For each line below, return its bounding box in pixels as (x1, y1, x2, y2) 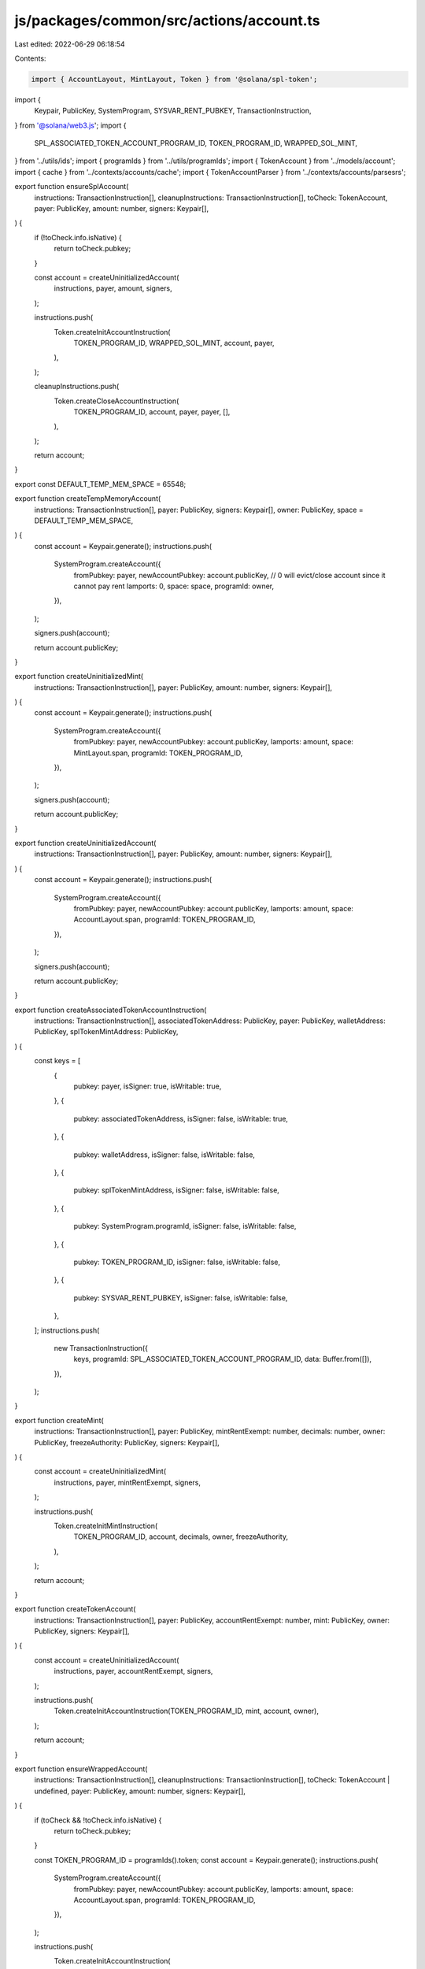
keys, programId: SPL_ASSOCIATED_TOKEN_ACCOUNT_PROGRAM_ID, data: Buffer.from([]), (73, 1355, 372, 1364)
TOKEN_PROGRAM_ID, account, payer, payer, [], (73, 406, 231, 417)
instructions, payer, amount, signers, (54, 284, 172, 293)
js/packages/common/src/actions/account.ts (14, 12, 320, 29)
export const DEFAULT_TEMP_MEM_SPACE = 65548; (14, 479, 187, 488)
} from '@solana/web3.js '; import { (14, 121, 127, 130)
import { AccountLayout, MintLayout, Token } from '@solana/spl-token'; (31, 75, 318, 83)
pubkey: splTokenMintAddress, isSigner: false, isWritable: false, (73, 1185, 279, 1195)
